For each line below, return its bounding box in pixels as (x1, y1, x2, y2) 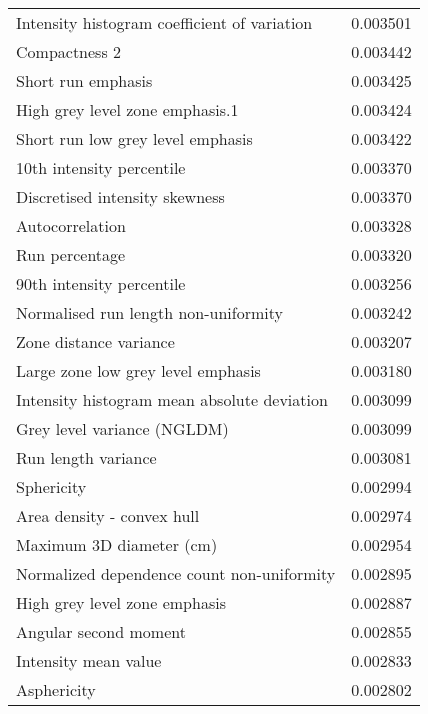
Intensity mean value (16, 649, 162, 672)
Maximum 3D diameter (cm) (16, 533, 218, 556)
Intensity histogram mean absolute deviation (16, 388, 328, 411)
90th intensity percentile (16, 272, 186, 295)
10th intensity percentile (16, 156, 186, 179)
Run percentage (16, 243, 126, 266)
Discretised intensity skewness (16, 185, 225, 208)
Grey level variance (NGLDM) (16, 417, 229, 440)
